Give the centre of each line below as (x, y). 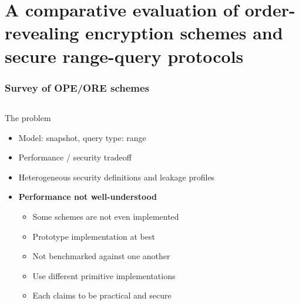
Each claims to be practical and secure (102, 295)
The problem (28, 117)
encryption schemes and (184, 33)
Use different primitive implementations (104, 275)
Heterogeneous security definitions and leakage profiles (117, 177)
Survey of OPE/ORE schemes (77, 87)
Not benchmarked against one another (101, 256)
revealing (42, 33)
